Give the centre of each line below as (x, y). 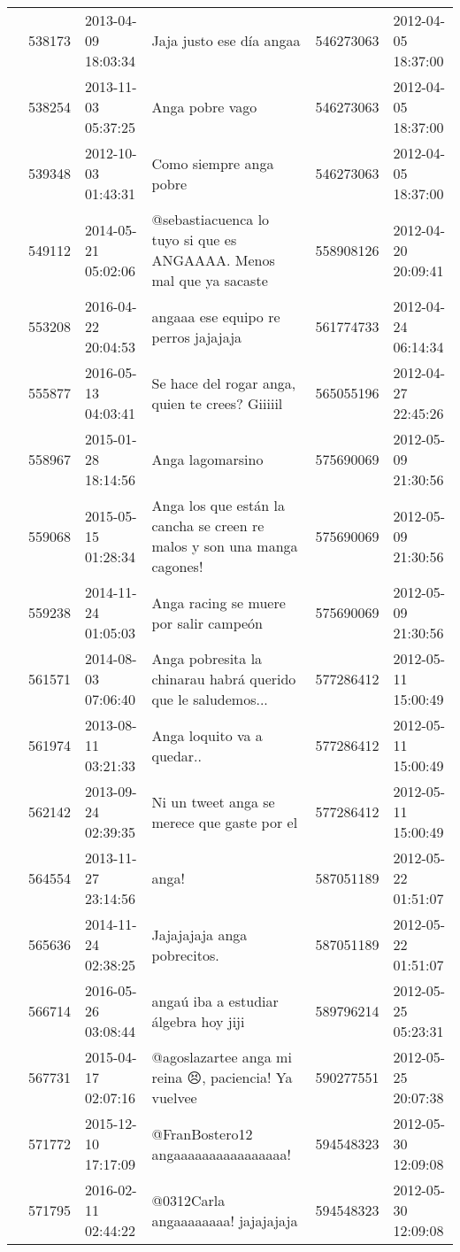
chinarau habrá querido (224, 679)
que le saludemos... (210, 699)
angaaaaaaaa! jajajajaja (225, 1220)
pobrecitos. (185, 954)
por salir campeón (207, 622)
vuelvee (174, 1097)
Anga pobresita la (207, 658)
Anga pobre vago (204, 107)
